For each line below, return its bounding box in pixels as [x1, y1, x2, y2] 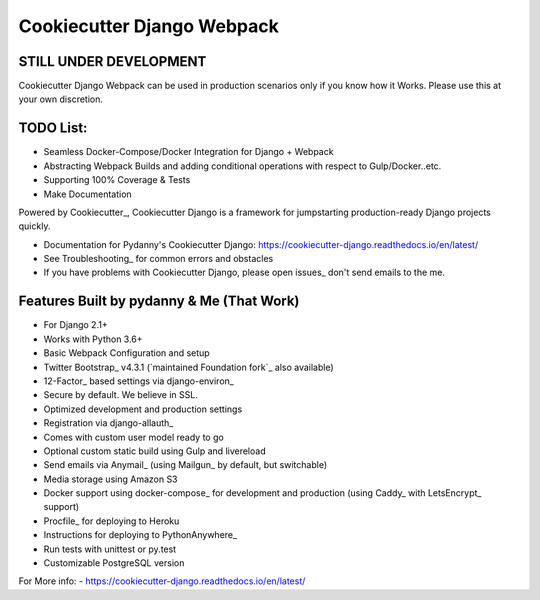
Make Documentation [43, 188, 132, 200]
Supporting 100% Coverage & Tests [43, 174, 191, 186]
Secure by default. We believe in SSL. [43, 389, 199, 401]
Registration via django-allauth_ [43, 417, 174, 429]
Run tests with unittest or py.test [43, 543, 177, 555]
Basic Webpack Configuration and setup [43, 347, 210, 359]
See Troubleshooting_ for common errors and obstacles [43, 253, 274, 265]
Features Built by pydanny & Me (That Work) [18, 293, 300, 310]
